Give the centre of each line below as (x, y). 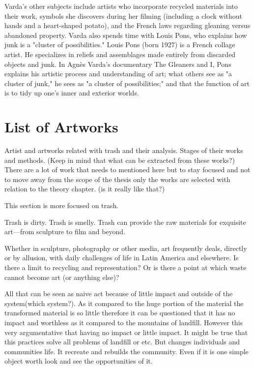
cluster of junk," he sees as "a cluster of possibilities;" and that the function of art (127, 83)
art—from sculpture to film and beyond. (65, 231)
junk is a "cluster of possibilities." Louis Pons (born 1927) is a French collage (120, 45)
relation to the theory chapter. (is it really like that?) (85, 189)
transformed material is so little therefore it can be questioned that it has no (120, 313)
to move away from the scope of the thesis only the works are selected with (117, 179)
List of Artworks (61, 127)
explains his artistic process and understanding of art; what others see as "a (118, 74)
